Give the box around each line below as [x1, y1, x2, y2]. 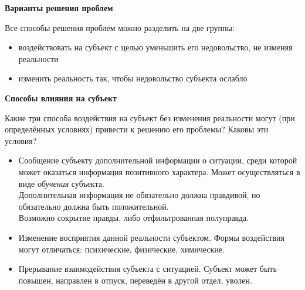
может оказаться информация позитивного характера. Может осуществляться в [18, 165, 300, 178]
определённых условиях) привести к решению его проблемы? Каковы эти [5, 123, 269, 135]
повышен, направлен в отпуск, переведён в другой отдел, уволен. [18, 274, 252, 286]
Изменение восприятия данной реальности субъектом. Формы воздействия [18, 231, 285, 243]
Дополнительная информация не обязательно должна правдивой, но [18, 189, 260, 201]
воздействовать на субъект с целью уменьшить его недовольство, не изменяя [18, 41, 293, 53]
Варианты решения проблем [5, 2, 113, 13]
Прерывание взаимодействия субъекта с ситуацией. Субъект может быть [18, 262, 277, 275]
